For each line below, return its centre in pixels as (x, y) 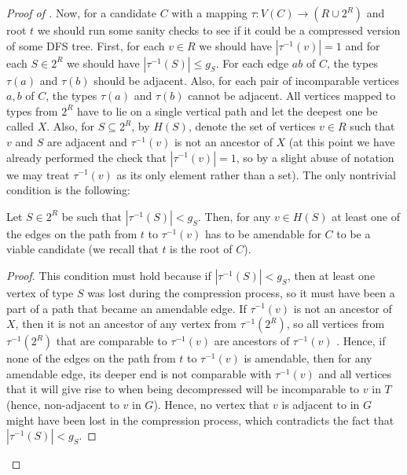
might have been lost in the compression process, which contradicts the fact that (200, 420)
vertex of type (40, 292)
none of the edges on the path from (91, 358)
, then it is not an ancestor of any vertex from (126, 324)
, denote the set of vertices (252, 126)
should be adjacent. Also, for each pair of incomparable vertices (247, 80)
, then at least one (331, 275)
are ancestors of (252, 341)
